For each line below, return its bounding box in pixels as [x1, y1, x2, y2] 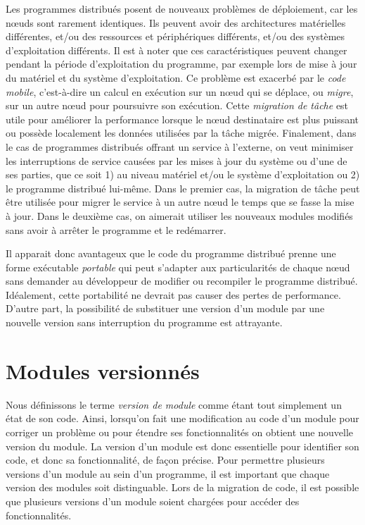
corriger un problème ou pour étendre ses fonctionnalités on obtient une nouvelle [6, 424, 353, 439]
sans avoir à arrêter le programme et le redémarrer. [6, 222, 226, 237]
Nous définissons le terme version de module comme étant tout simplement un [6, 397, 342, 412]
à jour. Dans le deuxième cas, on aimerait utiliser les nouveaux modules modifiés [6, 208, 353, 223]
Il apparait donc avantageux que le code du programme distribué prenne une [6, 246, 336, 261]
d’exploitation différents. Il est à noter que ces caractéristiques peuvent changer [6, 42, 347, 57]
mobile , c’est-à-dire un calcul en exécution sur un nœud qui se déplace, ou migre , [6, 84, 354, 99]
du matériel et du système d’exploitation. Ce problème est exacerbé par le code [6, 70, 346, 85]
